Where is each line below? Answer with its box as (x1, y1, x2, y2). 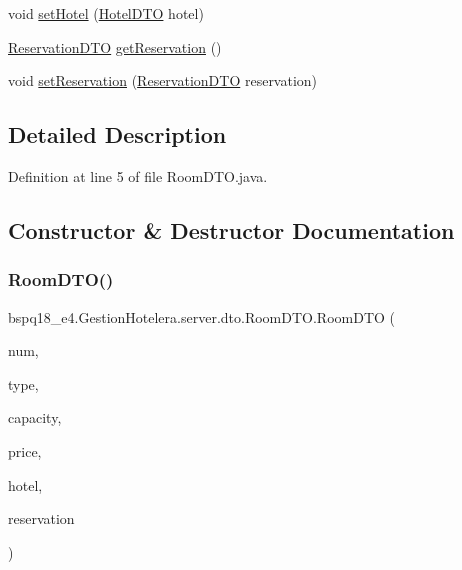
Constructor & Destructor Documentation (8, 214, 455, 245)
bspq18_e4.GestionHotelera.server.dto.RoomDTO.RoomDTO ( (8, 306, 396, 327)
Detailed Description (8, 119, 227, 150)
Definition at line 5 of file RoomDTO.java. (8, 165, 268, 186)
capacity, (8, 407, 62, 428)
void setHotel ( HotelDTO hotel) (8, 3, 204, 23)
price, (8, 440, 42, 461)
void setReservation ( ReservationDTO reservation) (8, 70, 318, 91)
